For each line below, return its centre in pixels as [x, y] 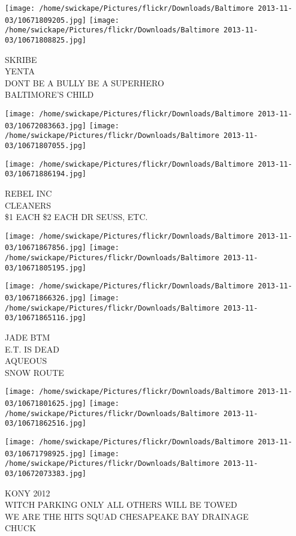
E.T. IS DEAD [32, 349]
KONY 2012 [28, 493]
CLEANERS [28, 205]
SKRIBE [21, 59]
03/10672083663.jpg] [46, 126]
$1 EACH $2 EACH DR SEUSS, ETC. [76, 217]
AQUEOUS [26, 361]
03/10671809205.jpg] [46, 20]
